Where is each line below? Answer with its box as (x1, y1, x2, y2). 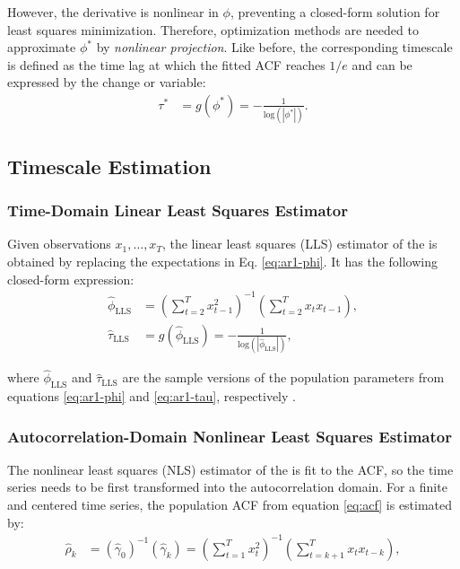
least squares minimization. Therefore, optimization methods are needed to (7, 20, 419, 39)
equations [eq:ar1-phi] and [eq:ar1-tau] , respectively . (7, 386, 296, 405)
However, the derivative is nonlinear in (7, 3, 219, 21)
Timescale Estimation (7, 152, 212, 179)
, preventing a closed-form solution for (230, 3, 440, 21)
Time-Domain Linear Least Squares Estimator (7, 199, 348, 222)
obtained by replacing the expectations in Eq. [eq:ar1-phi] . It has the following (7, 251, 438, 270)
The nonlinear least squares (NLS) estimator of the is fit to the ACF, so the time (7, 460, 454, 478)
